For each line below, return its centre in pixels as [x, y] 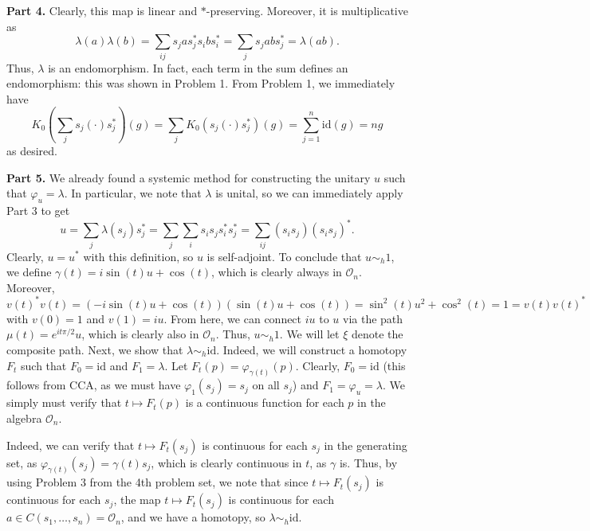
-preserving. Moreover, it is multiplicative [307, 10]
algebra [24, 418]
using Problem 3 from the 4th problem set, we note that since [157, 482]
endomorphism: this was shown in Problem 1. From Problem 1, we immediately [201, 83]
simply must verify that [64, 402]
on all [266, 385]
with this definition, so [138, 256]
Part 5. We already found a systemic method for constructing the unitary [189, 177]
